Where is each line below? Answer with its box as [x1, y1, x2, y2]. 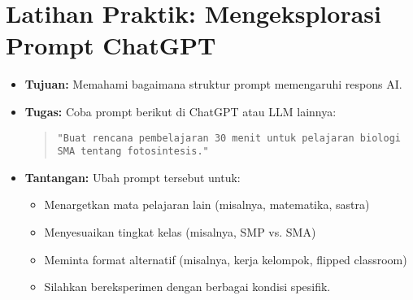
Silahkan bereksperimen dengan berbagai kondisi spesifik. [44, 278, 331, 295]
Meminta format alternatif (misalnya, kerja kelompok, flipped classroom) [44, 250, 407, 267]
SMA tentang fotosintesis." [57, 146, 209, 158]
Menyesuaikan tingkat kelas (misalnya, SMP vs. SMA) [44, 224, 316, 240]
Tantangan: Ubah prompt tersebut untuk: [24, 168, 241, 185]
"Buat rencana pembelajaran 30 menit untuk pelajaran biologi [57, 132, 401, 144]
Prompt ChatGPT [6, 28, 216, 62]
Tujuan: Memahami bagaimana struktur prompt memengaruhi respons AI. [24, 76, 402, 93]
